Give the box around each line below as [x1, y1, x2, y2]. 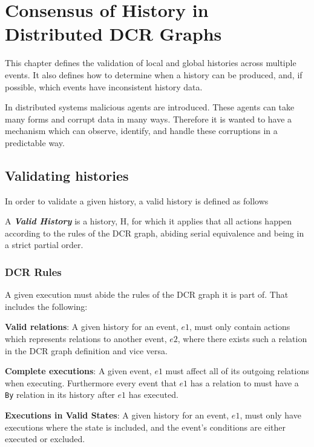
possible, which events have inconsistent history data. [5, 80, 203, 93]
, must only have [240, 409, 301, 422]
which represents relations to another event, [5, 332, 167, 345]
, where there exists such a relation [177, 332, 307, 345]
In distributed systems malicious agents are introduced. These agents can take [5, 101, 295, 113]
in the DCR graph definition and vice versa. [5, 344, 168, 357]
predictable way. [5, 136, 65, 149]
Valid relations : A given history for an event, [5, 320, 178, 333]
